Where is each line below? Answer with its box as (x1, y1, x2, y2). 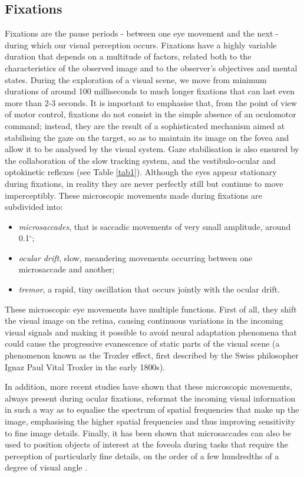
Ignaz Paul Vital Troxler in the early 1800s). (5, 360, 166, 373)
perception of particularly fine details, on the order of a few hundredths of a (5, 449, 279, 462)
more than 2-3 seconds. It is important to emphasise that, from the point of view (5, 96, 297, 108)
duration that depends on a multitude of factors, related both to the (5, 50, 252, 62)
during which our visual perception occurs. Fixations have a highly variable (5, 38, 277, 51)
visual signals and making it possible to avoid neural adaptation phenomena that (5, 325, 297, 338)
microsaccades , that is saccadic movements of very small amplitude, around (18, 220, 291, 232)
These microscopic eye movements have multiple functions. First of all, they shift (5, 302, 297, 315)
